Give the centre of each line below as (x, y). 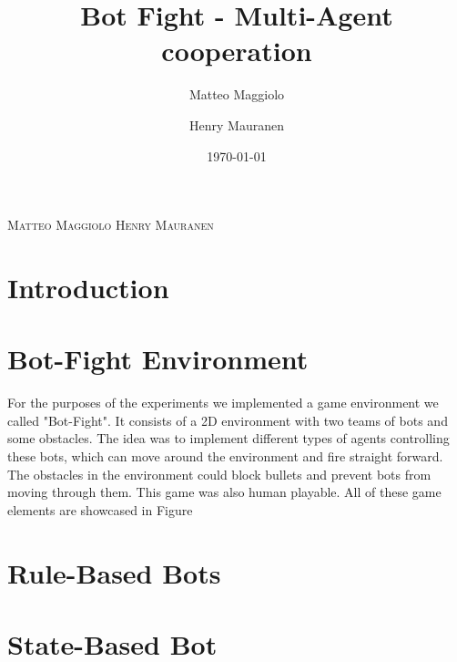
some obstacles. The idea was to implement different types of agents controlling (228, 438)
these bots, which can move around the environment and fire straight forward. (225, 455)
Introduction (88, 287)
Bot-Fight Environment (158, 359)
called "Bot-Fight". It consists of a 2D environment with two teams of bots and (228, 420)
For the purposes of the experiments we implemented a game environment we (223, 403)
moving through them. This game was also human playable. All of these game (224, 492)
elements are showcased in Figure (100, 509)
